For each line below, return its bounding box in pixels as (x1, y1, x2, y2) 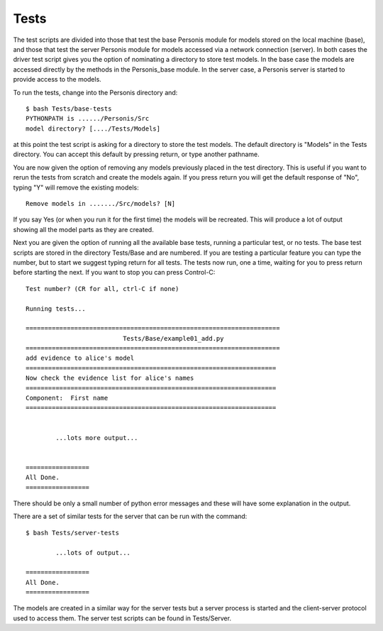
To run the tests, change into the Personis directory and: (13, 88, 178, 97)
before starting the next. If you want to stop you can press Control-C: (13, 268, 216, 277)
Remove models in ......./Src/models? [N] (26, 199, 176, 208)
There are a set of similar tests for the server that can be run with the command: (13, 512, 248, 521)
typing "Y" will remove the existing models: (13, 183, 140, 192)
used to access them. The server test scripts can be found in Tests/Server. (13, 614, 232, 622)
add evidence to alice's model (26, 354, 135, 362)
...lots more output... (55, 434, 138, 441)
